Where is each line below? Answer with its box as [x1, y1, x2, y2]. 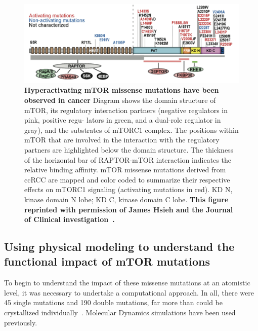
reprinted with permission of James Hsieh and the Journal [24, 204, 233, 214]
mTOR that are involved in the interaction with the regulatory [24, 134, 220, 145]
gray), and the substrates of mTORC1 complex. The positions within [24, 124, 239, 135]
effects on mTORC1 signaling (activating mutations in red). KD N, [24, 184, 233, 195]
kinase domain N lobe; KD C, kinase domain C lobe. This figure [24, 194, 229, 204]
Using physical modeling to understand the [4, 239, 235, 254]
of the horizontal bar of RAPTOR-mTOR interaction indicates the [24, 154, 231, 165]
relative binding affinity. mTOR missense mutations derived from [24, 164, 226, 175]
